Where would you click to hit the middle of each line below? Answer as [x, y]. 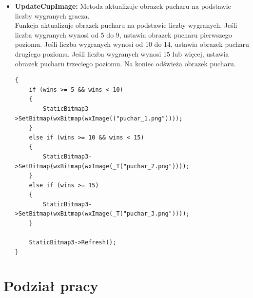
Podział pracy [51, 285]
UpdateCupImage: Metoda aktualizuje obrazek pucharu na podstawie [123, 6]
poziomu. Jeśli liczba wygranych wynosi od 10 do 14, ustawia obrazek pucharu [132, 44]
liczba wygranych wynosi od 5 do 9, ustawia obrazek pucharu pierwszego [123, 34]
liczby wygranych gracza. [52, 15]
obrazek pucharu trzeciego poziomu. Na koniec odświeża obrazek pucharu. [125, 63]
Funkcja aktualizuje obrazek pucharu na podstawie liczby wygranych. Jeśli [126, 25]
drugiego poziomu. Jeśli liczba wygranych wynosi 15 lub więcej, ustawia [122, 53]
